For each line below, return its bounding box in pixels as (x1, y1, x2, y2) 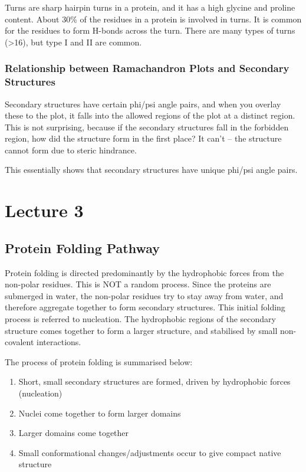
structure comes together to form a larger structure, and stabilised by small (5, 324, 278, 336)
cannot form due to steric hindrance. (5, 143, 137, 156)
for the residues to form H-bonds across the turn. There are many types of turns (5, 24, 295, 37)
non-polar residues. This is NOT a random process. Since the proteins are (5, 278, 271, 290)
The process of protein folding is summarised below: (5, 355, 193, 368)
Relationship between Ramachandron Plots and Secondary (5, 61, 289, 76)
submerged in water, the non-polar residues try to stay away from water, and (5, 289, 284, 301)
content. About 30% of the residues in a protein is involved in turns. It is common (5, 12, 302, 25)
